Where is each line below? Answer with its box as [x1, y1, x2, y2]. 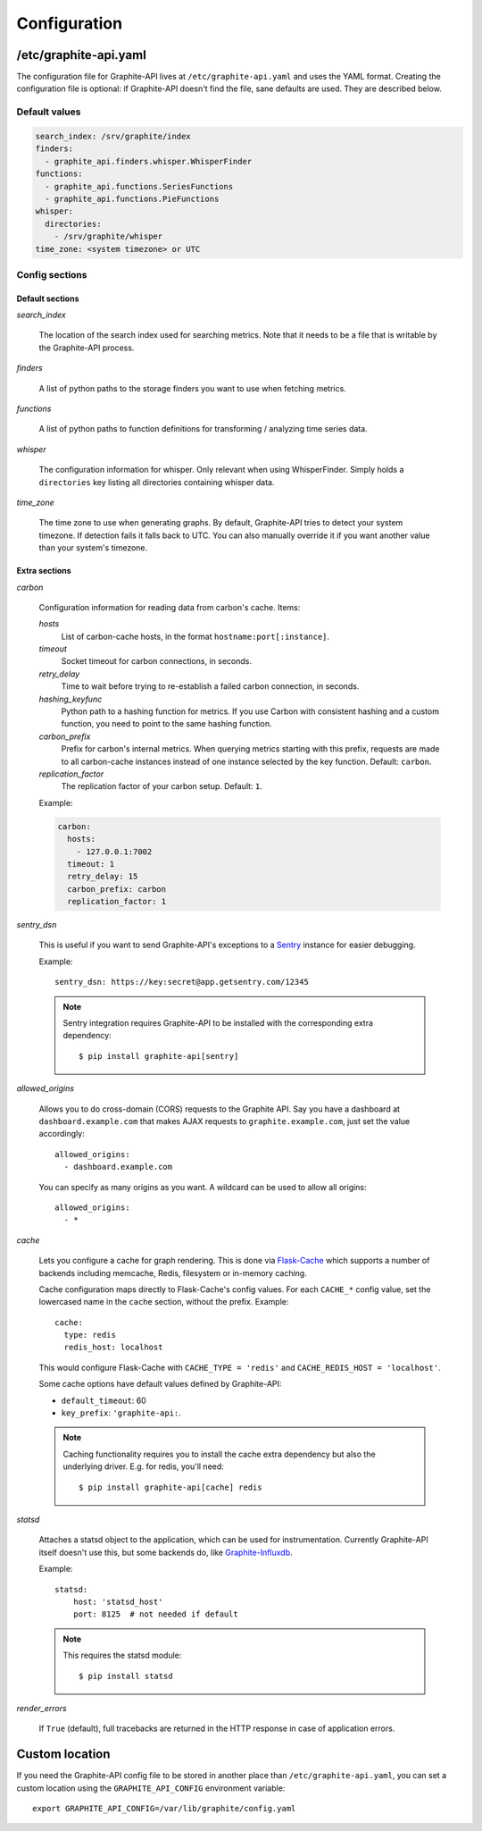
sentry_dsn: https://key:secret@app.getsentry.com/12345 [54, 977, 310, 987]
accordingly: [38, 1129, 85, 1139]
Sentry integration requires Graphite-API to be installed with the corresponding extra [62, 1018, 374, 1029]
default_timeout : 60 [61, 1395, 146, 1406]
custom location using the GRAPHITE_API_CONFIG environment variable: [16, 1783, 286, 1793]
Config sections [16, 268, 87, 281]
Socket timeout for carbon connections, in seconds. [61, 656, 252, 667]
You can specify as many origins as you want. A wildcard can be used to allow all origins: [38, 1181, 367, 1192]
